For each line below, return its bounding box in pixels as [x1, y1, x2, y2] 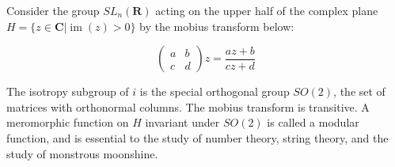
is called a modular [267, 114, 359, 131]
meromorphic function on [6, 114, 129, 131]
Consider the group [6, 2, 100, 18]
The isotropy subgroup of [6, 83, 129, 100]
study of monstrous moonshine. [6, 145, 158, 161]
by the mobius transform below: [139, 17, 294, 34]
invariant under [145, 114, 220, 131]
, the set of [333, 83, 386, 100]
